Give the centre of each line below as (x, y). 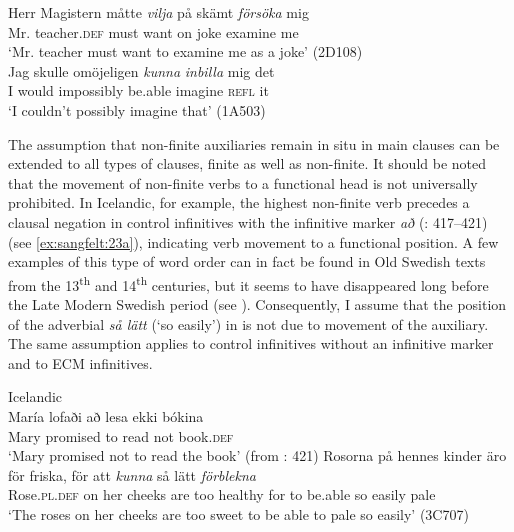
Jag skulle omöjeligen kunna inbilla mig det (141, 70)
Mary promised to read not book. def (121, 435)
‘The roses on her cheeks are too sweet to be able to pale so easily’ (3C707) (238, 513)
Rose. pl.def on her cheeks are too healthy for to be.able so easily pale (222, 494)
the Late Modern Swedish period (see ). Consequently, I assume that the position (257, 303)
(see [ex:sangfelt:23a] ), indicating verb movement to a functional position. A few (253, 241)
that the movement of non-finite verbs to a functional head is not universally (243, 182)
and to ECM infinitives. (80, 362)
